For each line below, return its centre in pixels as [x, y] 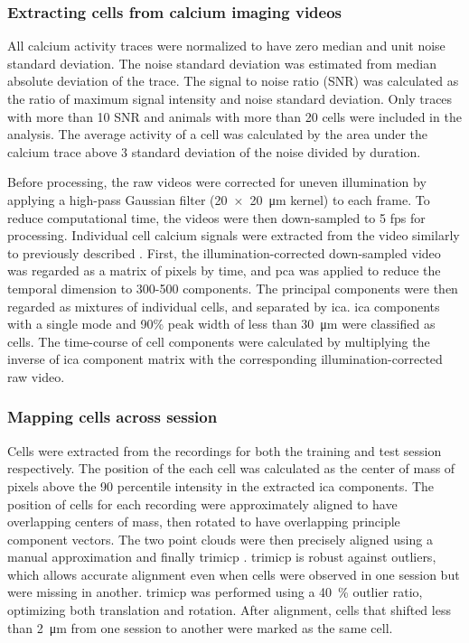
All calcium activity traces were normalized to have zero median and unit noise [226, 46]
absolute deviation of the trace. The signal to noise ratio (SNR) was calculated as [233, 81]
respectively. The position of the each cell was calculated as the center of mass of [231, 468]
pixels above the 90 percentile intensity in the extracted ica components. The [220, 485]
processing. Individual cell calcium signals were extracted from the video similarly [234, 235]
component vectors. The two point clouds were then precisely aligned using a [220, 539]
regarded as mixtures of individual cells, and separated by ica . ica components [224, 306]
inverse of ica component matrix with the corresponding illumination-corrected [225, 359]
